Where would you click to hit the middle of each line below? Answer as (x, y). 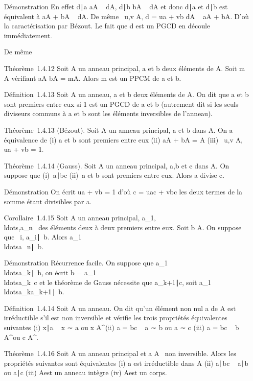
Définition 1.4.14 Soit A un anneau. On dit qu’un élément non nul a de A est (120, 308)
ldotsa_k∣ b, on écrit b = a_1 (50, 273)
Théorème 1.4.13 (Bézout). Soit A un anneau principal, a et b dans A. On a (118, 130)
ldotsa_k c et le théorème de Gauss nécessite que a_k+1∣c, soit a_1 (108, 282)
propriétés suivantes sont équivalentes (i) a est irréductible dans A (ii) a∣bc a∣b (126, 363)
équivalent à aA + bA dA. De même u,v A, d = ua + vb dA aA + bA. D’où (126, 16)
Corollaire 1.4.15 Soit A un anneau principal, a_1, (80, 218)
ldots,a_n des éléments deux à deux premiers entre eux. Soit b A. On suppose (123, 227)
